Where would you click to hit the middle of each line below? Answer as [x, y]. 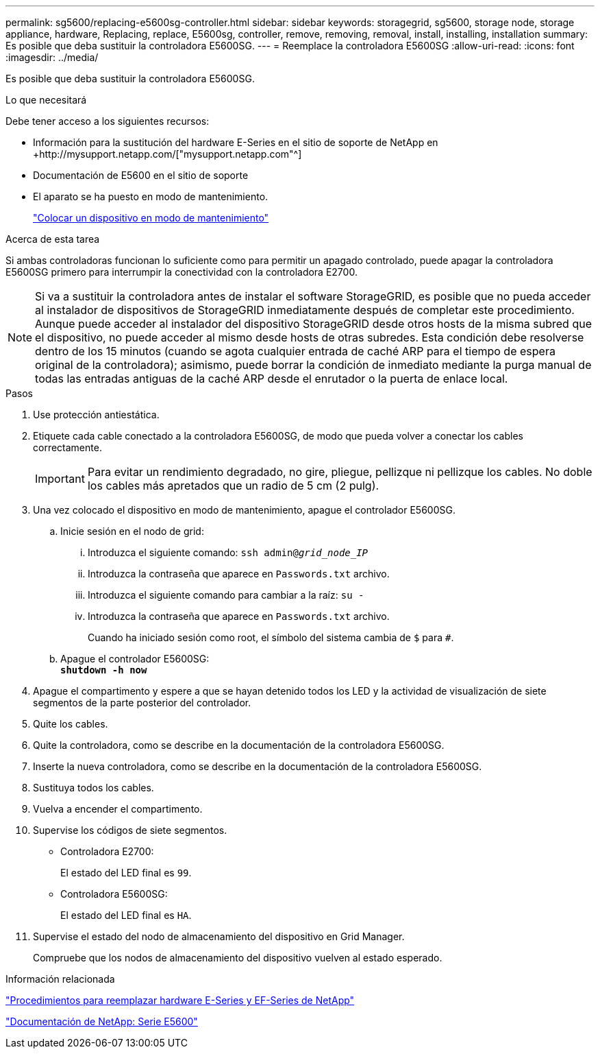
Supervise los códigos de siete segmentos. [130, 830]
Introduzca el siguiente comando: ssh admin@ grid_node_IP [228, 552]
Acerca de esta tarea [53, 239]
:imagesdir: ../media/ [52, 57]
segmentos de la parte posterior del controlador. [142, 703]
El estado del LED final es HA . [126, 915]
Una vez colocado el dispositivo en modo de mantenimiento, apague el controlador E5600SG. [244, 510]
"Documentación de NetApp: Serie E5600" [102, 1021]
